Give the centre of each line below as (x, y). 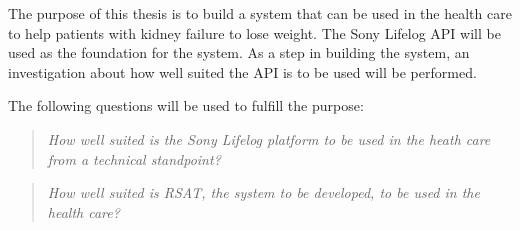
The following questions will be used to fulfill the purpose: (186, 105)
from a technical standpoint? (134, 158)
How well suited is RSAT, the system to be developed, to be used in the (263, 192)
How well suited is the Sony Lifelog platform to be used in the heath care (269, 138)
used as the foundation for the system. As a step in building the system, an (239, 52)
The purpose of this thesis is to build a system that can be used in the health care (260, 13)
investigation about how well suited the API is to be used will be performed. (242, 71)
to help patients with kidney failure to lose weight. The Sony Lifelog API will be (254, 32)
